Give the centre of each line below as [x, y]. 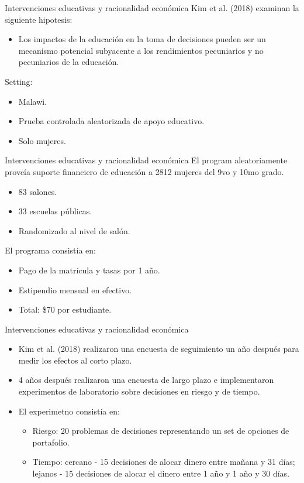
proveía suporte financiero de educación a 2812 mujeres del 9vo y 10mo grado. [144, 171]
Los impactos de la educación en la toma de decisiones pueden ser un [142, 39]
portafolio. [51, 442]
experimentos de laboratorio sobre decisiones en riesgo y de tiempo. [139, 391]
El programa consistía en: [50, 250]
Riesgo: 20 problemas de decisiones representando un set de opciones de [161, 431]
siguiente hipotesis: [39, 19]
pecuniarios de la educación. [69, 62]
